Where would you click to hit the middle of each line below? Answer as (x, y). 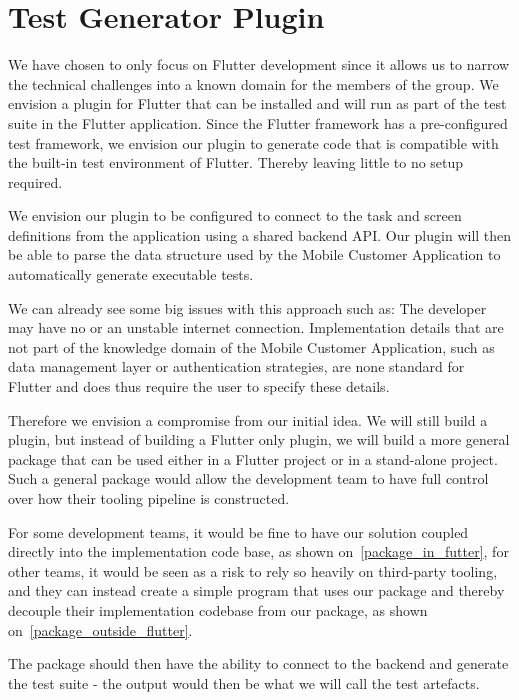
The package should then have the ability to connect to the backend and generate (258, 663)
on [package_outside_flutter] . (100, 629)
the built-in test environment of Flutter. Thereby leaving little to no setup (236, 162)
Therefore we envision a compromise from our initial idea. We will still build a (248, 419)
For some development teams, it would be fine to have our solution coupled (238, 531)
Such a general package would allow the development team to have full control (248, 478)
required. (35, 181)
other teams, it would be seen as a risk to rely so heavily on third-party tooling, (253, 570)
